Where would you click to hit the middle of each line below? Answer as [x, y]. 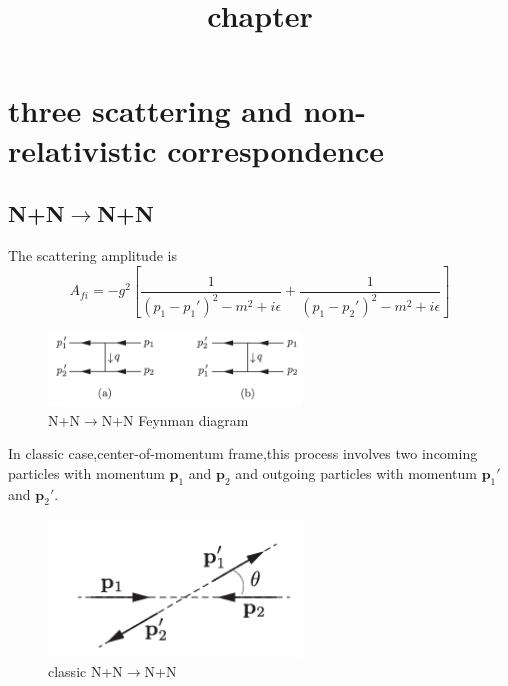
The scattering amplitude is [92, 254]
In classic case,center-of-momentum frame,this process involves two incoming [243, 453]
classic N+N [85, 671]
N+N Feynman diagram [175, 419]
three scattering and [150, 110]
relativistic [82, 149]
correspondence [275, 149]
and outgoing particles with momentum [356, 472]
